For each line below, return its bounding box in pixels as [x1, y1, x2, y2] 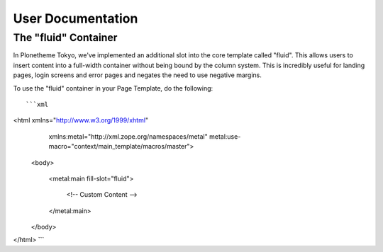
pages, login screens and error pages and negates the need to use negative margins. [13, 71, 262, 79]
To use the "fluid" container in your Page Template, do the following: [13, 84, 213, 92]
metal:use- [209, 132, 241, 141]
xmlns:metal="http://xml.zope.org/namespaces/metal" [48, 132, 209, 141]
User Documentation [13, 11, 138, 26]
